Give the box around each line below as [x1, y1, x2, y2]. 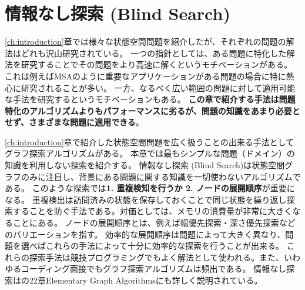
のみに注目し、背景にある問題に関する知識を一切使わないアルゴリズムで [21, 170, 301, 182]
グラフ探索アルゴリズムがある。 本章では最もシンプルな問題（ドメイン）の [5, 147, 295, 159]
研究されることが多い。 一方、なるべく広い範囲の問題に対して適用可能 [21, 81, 296, 94]
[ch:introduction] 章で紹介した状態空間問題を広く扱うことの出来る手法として [5, 135, 294, 148]
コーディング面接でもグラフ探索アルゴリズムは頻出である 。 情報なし [21, 262, 287, 275]
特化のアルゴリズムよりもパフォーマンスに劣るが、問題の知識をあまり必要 [5, 104, 292, 116]
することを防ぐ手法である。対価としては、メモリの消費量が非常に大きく [12, 205, 293, 217]
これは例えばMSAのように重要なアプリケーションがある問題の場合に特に [5, 69, 286, 82]
